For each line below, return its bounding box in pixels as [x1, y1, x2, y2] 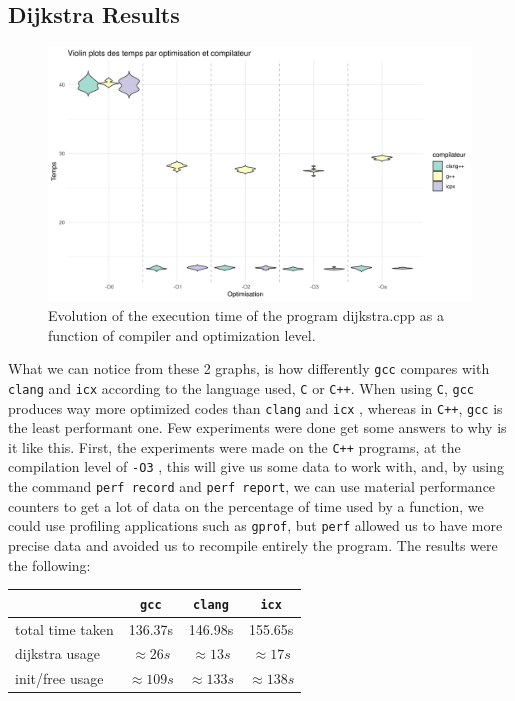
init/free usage [15, 668, 104, 689]
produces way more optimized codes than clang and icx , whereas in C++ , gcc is [8, 397, 503, 418]
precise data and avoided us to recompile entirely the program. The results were [8, 535, 498, 555]
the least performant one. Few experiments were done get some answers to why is [8, 417, 507, 438]
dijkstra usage [15, 643, 100, 664]
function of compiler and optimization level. [48, 324, 316, 345]
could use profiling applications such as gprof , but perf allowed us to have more [8, 515, 503, 536]
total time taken [15, 618, 114, 639]
